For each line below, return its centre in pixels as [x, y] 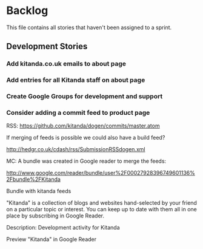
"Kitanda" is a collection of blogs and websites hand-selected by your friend [101, 203]
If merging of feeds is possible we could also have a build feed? [86, 138]
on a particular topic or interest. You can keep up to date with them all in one [101, 210]
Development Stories [47, 46]
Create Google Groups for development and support [85, 97]
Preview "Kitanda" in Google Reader [52, 239]
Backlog [27, 11]
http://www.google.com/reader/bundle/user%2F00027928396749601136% [101, 173]
